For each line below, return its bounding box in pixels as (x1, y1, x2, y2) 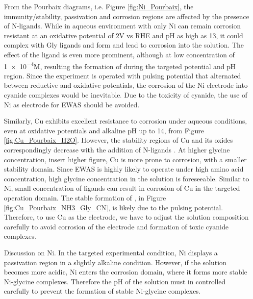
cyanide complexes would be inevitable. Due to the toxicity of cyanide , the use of (4, 90, 248, 100)
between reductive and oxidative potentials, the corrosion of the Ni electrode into (4, 80, 248, 90)
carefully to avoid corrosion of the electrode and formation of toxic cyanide (4, 221, 229, 231)
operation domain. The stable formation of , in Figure (4, 192, 166, 202)
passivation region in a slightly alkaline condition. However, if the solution (4, 257, 227, 267)
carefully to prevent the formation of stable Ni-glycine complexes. (4, 286, 201, 296)
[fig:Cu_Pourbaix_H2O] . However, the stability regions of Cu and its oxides (4, 135, 233, 145)
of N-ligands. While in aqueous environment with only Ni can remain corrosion (4, 21, 241, 31)
